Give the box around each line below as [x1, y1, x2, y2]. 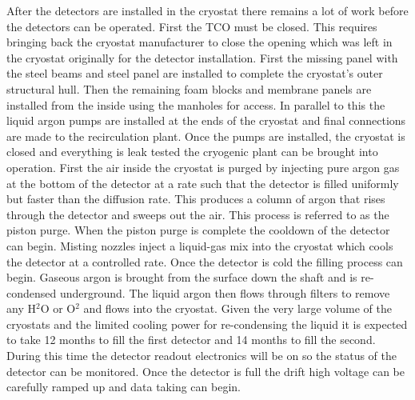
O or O [40, 300, 76, 317]
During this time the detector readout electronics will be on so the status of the [6, 347, 397, 364]
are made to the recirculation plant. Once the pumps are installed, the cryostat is [6, 127, 405, 144]
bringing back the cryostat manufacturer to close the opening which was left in [6, 34, 393, 50]
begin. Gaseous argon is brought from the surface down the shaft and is [6, 269, 357, 286]
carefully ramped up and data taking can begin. [6, 378, 241, 395]
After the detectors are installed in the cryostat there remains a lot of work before [6, 2, 409, 18]
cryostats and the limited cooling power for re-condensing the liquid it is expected [6, 315, 408, 332]
